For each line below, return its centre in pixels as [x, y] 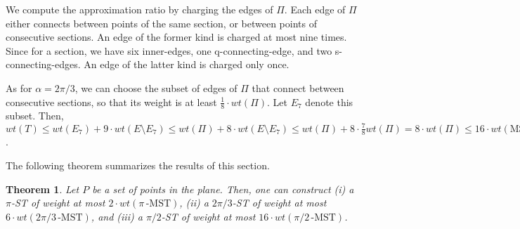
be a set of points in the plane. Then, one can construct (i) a [223, 189]
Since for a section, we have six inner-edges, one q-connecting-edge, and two [169, 50]
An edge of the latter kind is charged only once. [187, 64]
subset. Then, [35, 116]
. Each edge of [315, 9]
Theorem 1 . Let [43, 189]
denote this [329, 102]
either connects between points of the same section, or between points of [161, 23]
